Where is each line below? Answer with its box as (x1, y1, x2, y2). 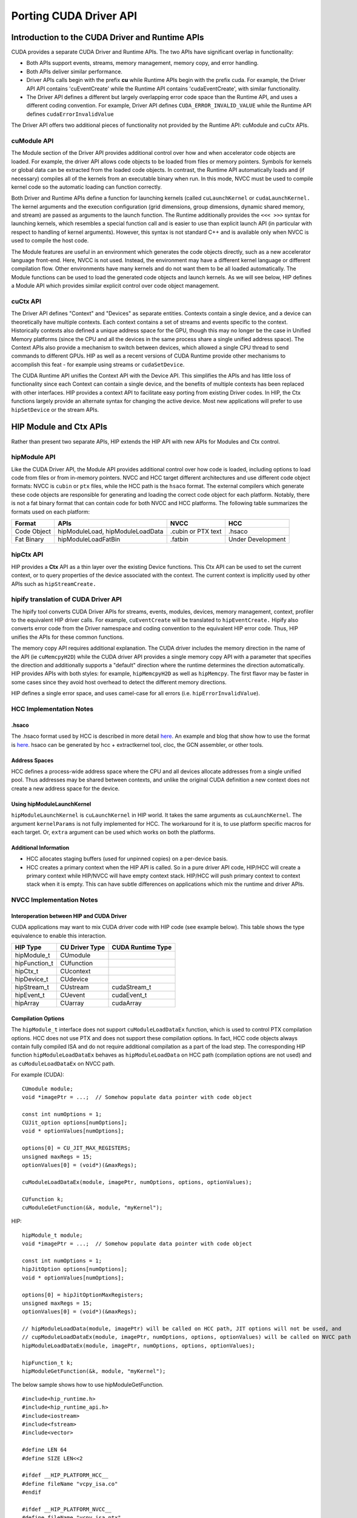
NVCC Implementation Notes (11, 896, 98, 904)
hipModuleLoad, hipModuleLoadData (58, 527, 164, 536)
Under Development (228, 535, 286, 543)
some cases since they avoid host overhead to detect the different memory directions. (11, 678, 227, 686)
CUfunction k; (22, 1196, 64, 1202)
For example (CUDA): (11, 1071, 65, 1078)
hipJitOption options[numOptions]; (22, 1266, 128, 1273)
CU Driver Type (59, 943, 105, 951)
